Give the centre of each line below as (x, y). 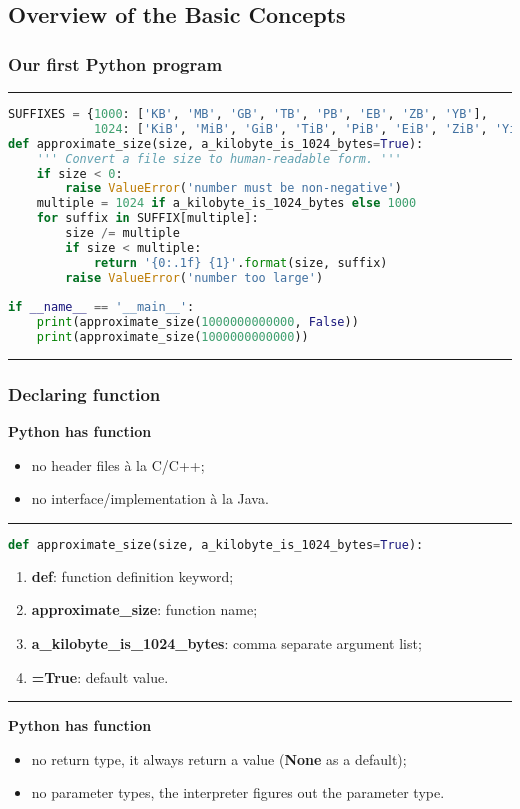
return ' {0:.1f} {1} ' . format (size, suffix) (240, 262)
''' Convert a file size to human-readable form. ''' (219, 158)
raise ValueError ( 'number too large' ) (194, 277)
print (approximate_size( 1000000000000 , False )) (197, 322)
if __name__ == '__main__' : (101, 307)
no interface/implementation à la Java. (150, 498)
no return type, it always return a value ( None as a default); (219, 758)
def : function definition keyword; (132, 575)
